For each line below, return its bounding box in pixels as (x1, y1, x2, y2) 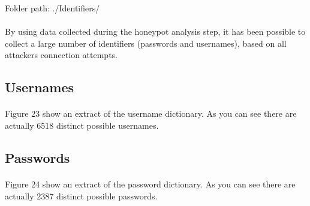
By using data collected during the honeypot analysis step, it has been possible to (5, 25, 306, 38)
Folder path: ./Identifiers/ (5, 2, 100, 14)
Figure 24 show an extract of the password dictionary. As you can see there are (5, 177, 296, 190)
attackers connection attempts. (5, 49, 118, 61)
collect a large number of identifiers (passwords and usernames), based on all (5, 37, 287, 49)
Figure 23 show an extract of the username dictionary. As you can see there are (5, 107, 297, 120)
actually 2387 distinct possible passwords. (5, 189, 158, 202)
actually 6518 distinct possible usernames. (5, 119, 159, 131)
